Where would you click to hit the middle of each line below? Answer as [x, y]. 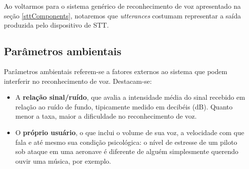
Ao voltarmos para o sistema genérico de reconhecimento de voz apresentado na [123, 6]
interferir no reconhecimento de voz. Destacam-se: [78, 81]
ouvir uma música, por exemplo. [63, 161]
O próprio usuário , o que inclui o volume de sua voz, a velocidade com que [130, 132]
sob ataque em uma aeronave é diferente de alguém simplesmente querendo [127, 151]
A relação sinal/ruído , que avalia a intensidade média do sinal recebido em [130, 97]
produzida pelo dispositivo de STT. [57, 25]
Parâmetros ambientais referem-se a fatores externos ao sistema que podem [116, 71]
